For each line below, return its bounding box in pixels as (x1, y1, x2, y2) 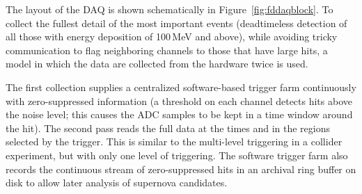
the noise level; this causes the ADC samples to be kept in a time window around (6, 107, 353, 122)
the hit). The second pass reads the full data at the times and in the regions (6, 120, 331, 135)
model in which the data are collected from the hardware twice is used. (6, 56, 308, 71)
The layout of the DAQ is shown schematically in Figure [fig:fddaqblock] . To (6, 2, 333, 16)
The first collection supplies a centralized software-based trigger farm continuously (6, 79, 356, 94)
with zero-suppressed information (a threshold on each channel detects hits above (6, 93, 352, 108)
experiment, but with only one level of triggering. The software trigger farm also (6, 147, 348, 162)
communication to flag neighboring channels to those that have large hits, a (6, 42, 328, 57)
